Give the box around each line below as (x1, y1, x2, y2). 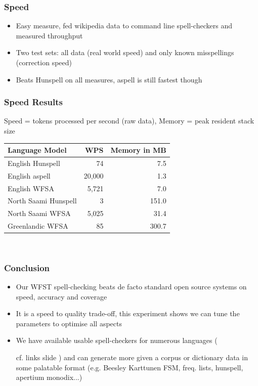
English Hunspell (8, 157, 60, 168)
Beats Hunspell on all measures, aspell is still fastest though (16, 74, 202, 84)
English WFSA (8, 183, 54, 193)
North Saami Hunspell (8, 195, 77, 206)
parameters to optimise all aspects (16, 318, 122, 328)
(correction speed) (16, 57, 72, 67)
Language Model (8, 145, 67, 155)
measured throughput (16, 30, 83, 40)
